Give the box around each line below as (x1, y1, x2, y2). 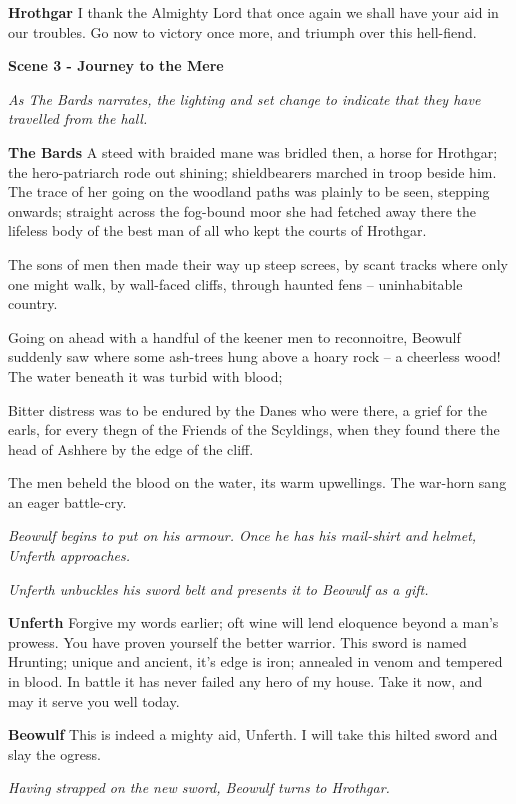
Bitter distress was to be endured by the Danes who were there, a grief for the (8, 399, 487, 420)
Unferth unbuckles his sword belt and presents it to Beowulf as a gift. (8, 578, 429, 599)
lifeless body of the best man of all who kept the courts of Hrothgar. (8, 220, 427, 241)
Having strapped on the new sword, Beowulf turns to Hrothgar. (8, 777, 390, 798)
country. (8, 293, 58, 314)
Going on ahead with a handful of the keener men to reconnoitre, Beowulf (8, 326, 461, 347)
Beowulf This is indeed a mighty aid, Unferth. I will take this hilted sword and (8, 724, 498, 745)
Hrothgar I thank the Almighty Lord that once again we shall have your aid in (8, 2, 499, 22)
